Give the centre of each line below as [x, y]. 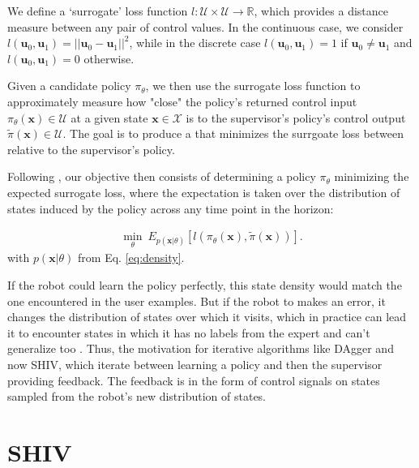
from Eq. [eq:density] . [131, 258]
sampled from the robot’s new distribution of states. [137, 396]
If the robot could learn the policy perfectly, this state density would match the [205, 284]
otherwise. [109, 58]
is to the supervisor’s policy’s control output [296, 117]
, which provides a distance [321, 11]
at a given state [109, 117]
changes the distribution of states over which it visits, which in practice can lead [207, 317]
